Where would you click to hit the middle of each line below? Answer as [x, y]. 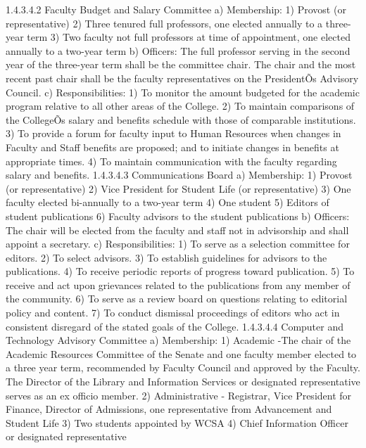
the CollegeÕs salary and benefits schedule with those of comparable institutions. [181, 119]
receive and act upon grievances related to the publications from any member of [178, 284]
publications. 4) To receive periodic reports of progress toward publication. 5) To [180, 271]
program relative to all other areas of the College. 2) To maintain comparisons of [180, 106]
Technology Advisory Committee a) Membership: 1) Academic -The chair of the [178, 340]
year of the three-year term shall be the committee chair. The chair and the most [181, 64]
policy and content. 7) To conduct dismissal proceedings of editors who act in [173, 313]
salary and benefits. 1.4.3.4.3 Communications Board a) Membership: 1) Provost [179, 175]
